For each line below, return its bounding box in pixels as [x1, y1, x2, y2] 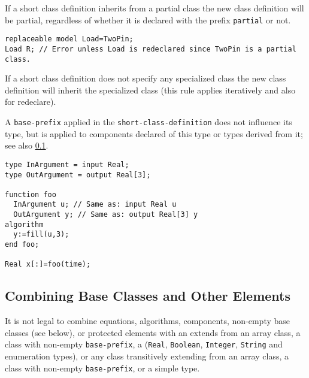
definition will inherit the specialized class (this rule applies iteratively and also [5, 83, 296, 96]
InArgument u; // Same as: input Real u [13, 200, 177, 209]
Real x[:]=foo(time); [5, 260, 91, 269]
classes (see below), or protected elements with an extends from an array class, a [5, 326, 301, 338]
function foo [5, 190, 56, 199]
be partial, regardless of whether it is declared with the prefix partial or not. [5, 13, 291, 26]
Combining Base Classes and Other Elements [5, 286, 291, 305]
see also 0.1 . [5, 139, 49, 152]
